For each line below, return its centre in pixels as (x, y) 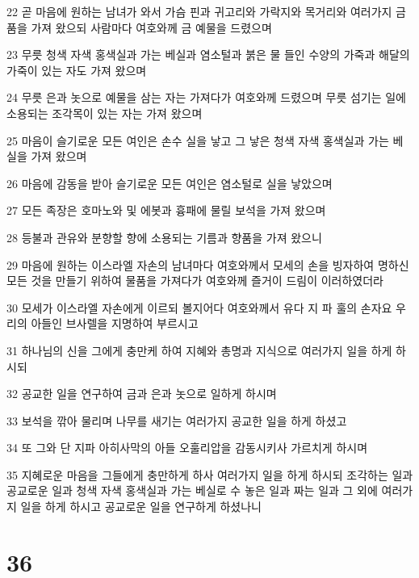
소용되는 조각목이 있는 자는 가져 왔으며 (105, 113)
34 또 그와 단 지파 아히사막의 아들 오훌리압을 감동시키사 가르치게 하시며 (187, 448)
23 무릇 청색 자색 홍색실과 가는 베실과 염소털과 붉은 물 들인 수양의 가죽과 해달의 (208, 54)
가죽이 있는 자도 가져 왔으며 (77, 70)
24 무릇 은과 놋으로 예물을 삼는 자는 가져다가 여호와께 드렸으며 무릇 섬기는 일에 (206, 97)
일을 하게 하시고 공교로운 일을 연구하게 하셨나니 (141, 507)
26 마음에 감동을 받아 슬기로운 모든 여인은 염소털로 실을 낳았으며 (170, 183)
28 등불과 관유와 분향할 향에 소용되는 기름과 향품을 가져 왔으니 (164, 237)
